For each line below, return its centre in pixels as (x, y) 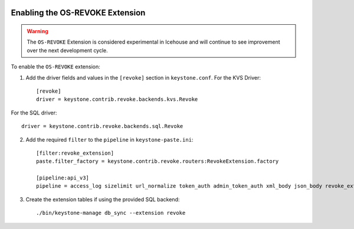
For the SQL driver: (34, 113)
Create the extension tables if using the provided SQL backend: (103, 199)
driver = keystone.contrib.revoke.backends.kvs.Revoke (117, 99)
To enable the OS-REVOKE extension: (55, 67)
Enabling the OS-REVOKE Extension (78, 13)
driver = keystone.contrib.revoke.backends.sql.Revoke (102, 126)
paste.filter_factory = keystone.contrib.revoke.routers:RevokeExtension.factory (158, 161)
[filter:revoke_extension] (75, 153)
